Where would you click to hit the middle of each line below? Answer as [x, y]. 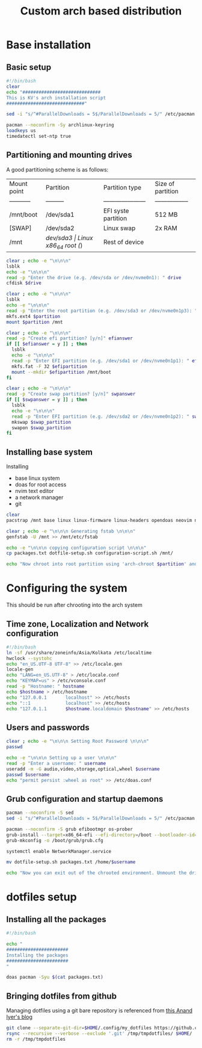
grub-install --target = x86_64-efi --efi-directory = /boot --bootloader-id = [102, 835]
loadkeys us [21, 131]
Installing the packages [37, 955]
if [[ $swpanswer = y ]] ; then [47, 400]
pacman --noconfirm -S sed [40, 813]
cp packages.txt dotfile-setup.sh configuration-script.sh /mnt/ [90, 553]
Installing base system [50, 452]
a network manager [39, 497]
